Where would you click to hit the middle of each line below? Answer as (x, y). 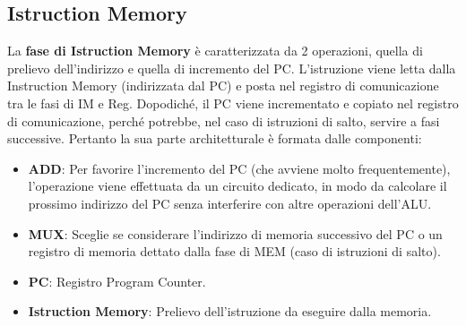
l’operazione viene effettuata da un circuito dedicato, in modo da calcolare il (237, 186)
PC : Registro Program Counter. (117, 281)
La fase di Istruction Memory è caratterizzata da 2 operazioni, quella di (215, 51)
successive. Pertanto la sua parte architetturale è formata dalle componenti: (215, 138)
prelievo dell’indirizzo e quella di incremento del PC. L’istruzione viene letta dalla (232, 68)
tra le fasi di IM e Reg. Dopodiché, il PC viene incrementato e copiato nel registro (233, 103)
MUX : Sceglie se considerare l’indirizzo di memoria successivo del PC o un (235, 233)
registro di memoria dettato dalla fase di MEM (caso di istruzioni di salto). (234, 251)
